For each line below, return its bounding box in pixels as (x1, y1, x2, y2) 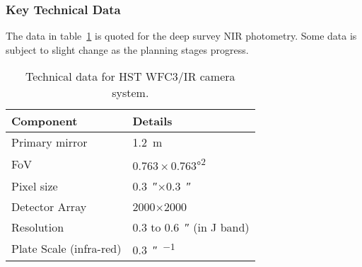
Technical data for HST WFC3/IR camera (25, 68, 235, 85)
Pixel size (11, 177, 58, 194)
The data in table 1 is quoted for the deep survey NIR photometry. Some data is (6, 28, 357, 43)
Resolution (11, 218, 64, 235)
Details (132, 113, 173, 130)
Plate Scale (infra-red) (11, 240, 122, 257)
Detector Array (11, 198, 87, 215)
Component (11, 113, 78, 130)
